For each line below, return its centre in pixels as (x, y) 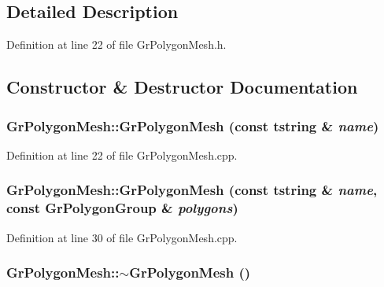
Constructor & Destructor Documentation (182, 87)
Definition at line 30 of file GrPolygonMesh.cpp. (122, 237)
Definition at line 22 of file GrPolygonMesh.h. (116, 44)
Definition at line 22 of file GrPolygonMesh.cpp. (122, 155)
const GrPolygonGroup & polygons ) (122, 208)
